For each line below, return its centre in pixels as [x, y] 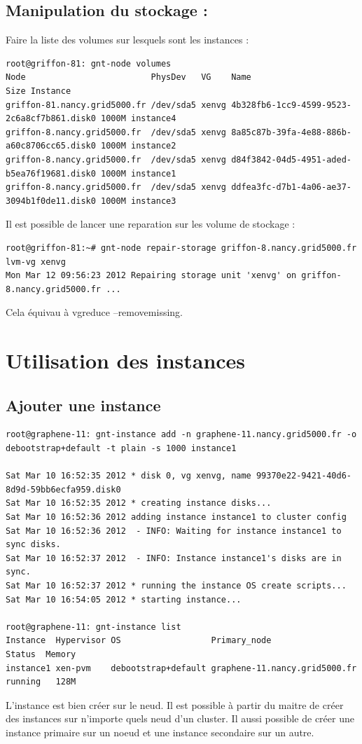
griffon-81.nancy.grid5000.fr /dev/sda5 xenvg [116, 105]
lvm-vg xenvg [36, 262]
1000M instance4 [139, 119]
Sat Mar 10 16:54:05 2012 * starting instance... [124, 599]
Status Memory [41, 654]
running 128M [41, 682]
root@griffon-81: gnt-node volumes [89, 63]
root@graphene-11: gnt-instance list [93, 627]
